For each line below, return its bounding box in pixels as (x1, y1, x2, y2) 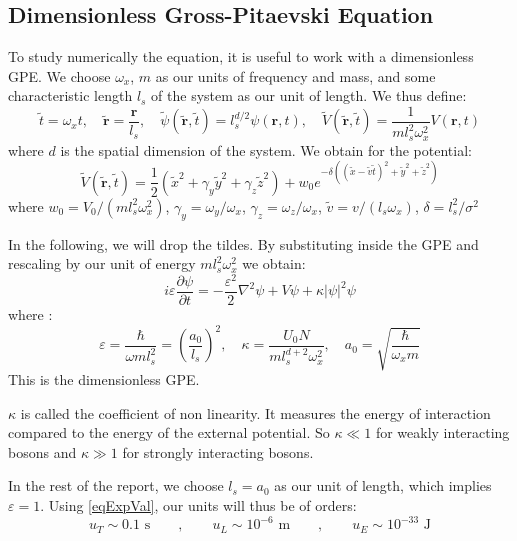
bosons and (8, 441, 77, 462)
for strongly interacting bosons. (122, 441, 314, 462)
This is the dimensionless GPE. (8, 369, 200, 390)
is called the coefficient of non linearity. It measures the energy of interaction (20, 402, 491, 423)
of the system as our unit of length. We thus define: (151, 85, 467, 106)
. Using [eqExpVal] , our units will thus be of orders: (40, 495, 357, 516)
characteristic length (8, 85, 133, 106)
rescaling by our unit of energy (8, 253, 196, 274)
